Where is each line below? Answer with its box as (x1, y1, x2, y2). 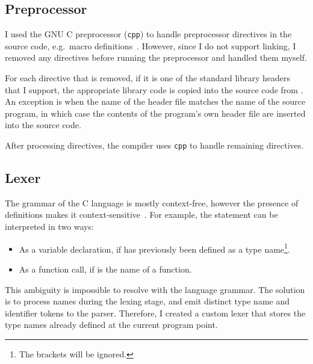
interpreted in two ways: (5, 220, 94, 233)
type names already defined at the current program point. (5, 318, 218, 331)
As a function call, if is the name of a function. (19, 262, 192, 275)
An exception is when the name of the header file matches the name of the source (5, 95, 306, 108)
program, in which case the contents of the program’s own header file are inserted (5, 106, 306, 119)
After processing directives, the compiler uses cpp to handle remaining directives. (5, 139, 304, 152)
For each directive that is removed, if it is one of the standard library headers (5, 72, 291, 84)
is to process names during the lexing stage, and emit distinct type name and (5, 295, 290, 307)
